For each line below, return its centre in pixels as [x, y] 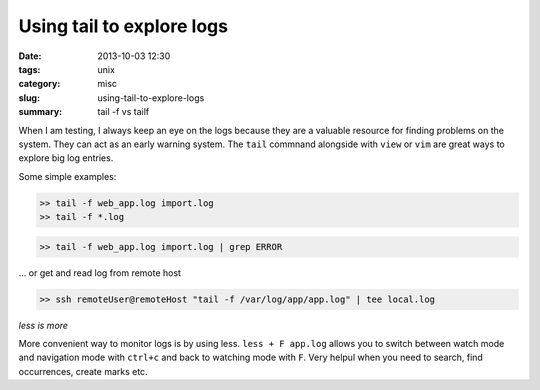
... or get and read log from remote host [100, 272]
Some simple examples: [67, 176]
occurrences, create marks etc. [83, 371]
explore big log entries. [66, 158]
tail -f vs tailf [123, 112]
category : [39, 84]
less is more [43, 325]
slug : [29, 97]
